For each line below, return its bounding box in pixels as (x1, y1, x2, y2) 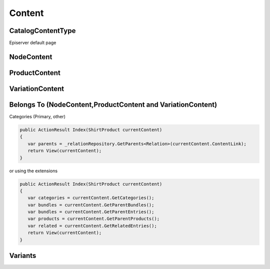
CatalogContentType (9, 26, 76, 35)
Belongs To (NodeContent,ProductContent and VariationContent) (9, 100, 217, 109)
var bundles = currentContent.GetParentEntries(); (27, 209, 154, 215)
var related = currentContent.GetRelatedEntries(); (27, 223, 157, 229)
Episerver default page (9, 40, 56, 46)
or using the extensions (9, 168, 57, 174)
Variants (9, 252, 36, 260)
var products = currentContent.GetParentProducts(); (27, 216, 160, 222)
